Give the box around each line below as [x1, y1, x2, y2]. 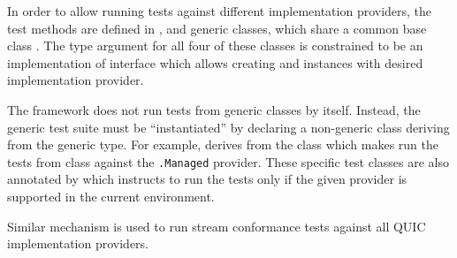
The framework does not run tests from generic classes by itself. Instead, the [7, 100, 421, 118]
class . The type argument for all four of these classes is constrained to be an [7, 36, 423, 55]
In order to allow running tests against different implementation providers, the [7, 2, 432, 19]
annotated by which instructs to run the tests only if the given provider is [7, 170, 407, 188]
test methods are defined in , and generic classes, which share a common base [7, 19, 427, 37]
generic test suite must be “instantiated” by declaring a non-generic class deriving [7, 118, 450, 136]
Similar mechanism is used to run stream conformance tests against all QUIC [7, 216, 426, 235]
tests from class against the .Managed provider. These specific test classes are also [7, 152, 450, 171]
